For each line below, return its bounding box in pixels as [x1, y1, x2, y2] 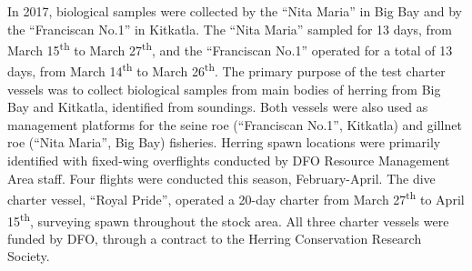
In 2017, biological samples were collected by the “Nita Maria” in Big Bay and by [7, 2, 462, 20]
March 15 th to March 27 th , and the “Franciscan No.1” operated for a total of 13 [7, 38, 453, 59]
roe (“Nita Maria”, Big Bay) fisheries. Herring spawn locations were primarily [7, 133, 441, 152]
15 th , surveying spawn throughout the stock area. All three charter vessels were [7, 208, 449, 230]
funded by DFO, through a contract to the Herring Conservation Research [7, 228, 422, 247]
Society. [7, 246, 50, 266]
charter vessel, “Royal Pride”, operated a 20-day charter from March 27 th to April [7, 187, 465, 208]
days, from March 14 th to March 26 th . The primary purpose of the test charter [7, 59, 446, 81]
